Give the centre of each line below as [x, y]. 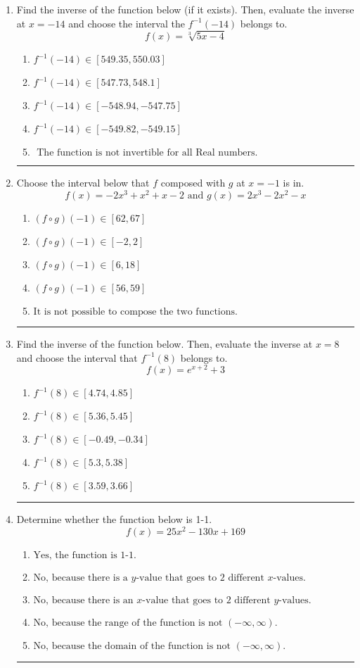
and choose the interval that [77, 357]
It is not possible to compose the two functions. [135, 312]
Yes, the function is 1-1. [85, 555]
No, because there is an [83, 600]
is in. [294, 183]
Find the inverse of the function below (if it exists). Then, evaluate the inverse [185, 9]
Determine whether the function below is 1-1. [114, 519]
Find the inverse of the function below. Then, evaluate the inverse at [165, 344]
